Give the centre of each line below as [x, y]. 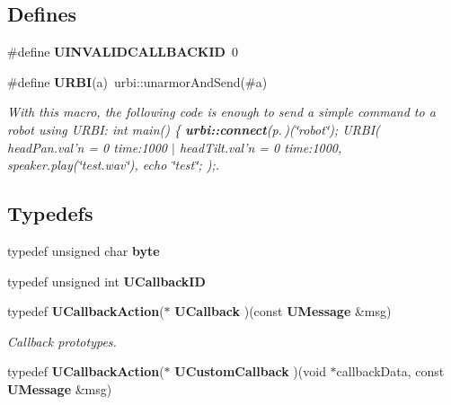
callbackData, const [390, 371]
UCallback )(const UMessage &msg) [283, 311]
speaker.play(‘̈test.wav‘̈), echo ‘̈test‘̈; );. [114, 165]
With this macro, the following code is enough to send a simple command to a [221, 112]
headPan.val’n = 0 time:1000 [88, 147]
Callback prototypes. [62, 341]
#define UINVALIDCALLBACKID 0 [123, 52]
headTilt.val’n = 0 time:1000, [261, 147]
